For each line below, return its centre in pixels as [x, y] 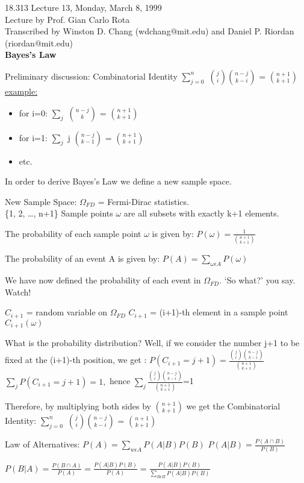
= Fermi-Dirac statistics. [143, 201]
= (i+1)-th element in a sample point [219, 312]
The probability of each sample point [73, 233]
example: [21, 91]
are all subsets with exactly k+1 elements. [201, 213]
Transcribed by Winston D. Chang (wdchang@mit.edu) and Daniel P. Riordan [150, 31]
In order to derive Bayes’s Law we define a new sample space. [118, 181]
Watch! [18, 292]
